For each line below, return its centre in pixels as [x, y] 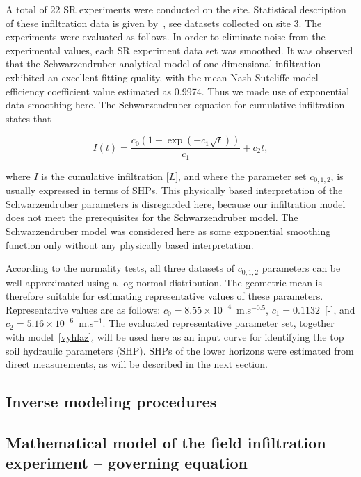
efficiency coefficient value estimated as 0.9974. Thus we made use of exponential [178, 91]
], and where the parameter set [241, 176]
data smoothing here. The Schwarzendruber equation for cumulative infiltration [175, 105]
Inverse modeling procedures [111, 402]
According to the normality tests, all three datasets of [120, 268]
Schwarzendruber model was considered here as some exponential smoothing [168, 231]
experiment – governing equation [127, 463]
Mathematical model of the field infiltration [166, 443]
